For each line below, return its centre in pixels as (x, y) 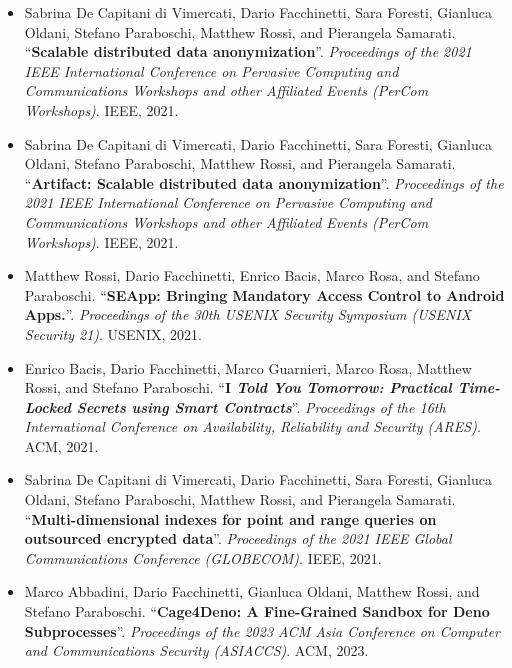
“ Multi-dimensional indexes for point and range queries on (230, 518)
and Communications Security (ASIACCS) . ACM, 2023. (196, 650)
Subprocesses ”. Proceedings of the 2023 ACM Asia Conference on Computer (262, 630)
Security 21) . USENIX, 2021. (113, 333)
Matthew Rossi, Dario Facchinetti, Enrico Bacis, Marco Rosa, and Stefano (252, 275)
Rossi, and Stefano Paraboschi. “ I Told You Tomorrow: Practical (238, 387)
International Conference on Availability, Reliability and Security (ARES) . (252, 426)
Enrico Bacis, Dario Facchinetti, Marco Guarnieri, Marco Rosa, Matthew (248, 367)
